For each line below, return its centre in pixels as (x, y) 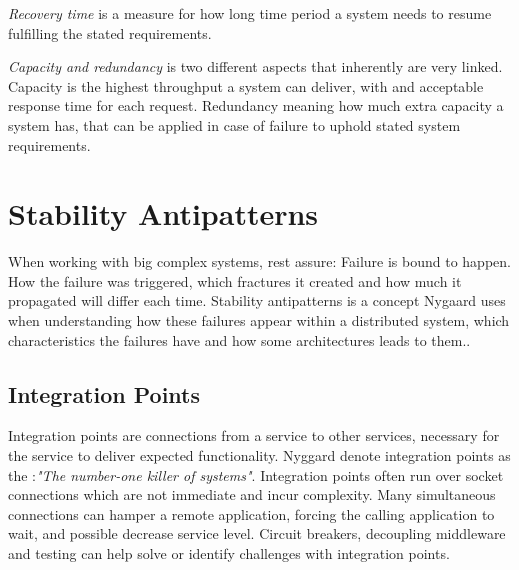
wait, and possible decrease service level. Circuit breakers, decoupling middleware (257, 533)
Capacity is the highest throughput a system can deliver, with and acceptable (246, 85)
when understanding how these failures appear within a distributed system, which (259, 320)
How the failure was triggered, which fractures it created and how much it (235, 280)
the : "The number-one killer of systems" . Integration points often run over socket (256, 474)
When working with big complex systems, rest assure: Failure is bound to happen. (259, 261)
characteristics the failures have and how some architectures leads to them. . (239, 339)
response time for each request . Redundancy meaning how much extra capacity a (256, 105)
